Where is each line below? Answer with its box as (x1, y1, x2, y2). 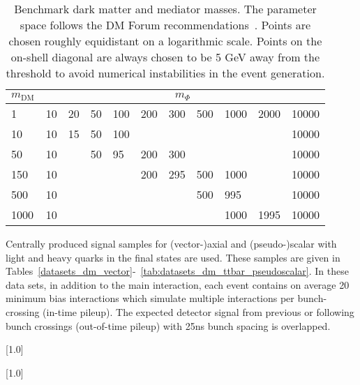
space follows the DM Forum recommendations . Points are (20, 17, 311, 33)
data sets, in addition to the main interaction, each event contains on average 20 (6, 277, 350, 292)
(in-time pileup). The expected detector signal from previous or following (43, 304, 354, 319)
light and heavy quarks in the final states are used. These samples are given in (6, 250, 340, 264)
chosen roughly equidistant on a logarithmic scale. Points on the (8, 33, 322, 49)
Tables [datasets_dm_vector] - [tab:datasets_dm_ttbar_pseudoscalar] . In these (6, 264, 349, 278)
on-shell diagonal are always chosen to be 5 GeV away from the (10, 49, 320, 65)
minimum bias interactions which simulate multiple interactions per (6, 291, 294, 305)
